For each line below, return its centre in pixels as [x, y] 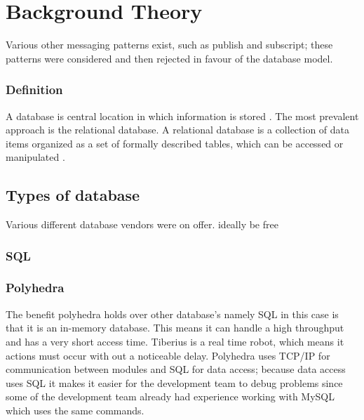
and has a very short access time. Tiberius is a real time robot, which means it [175, 341]
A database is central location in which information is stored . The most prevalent [182, 116]
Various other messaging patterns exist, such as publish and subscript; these [169, 45]
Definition [34, 90]
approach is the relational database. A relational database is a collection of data [178, 130]
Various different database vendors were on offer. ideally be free [142, 224]
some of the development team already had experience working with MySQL [170, 396]
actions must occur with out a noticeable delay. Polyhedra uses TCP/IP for [168, 355]
